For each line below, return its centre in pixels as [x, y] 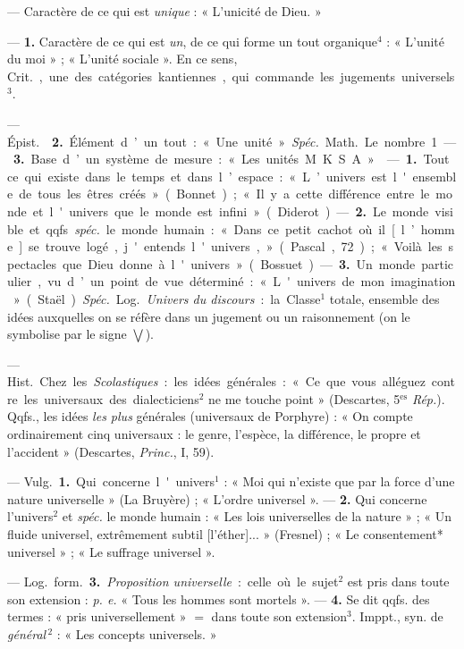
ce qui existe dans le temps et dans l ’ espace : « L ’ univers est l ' [207, 176]
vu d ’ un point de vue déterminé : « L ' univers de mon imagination [252, 281]
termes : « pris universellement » [97, 616]
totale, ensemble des [384, 298]
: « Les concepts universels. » [137, 634]
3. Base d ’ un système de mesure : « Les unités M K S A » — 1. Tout [232, 159]
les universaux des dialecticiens [111, 398]
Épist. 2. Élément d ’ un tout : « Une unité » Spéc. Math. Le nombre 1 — [232, 141]
